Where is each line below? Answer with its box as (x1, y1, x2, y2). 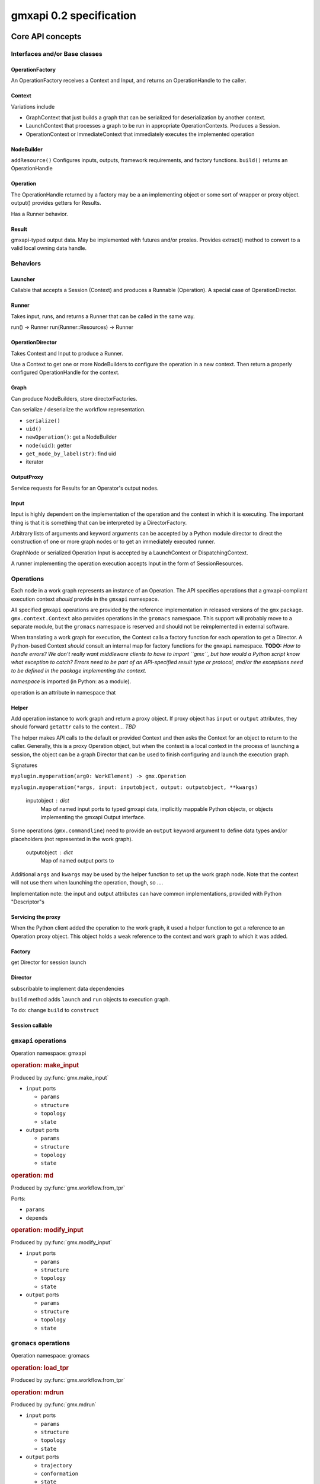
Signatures (11, 762, 38, 769)
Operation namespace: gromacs (11, 1352, 90, 1359)
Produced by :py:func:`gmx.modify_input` (11, 1238, 113, 1246)
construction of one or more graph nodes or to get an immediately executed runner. (11, 538, 216, 546)
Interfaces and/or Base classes (11, 49, 103, 58)
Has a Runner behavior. (11, 210, 68, 217)
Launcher (11, 275, 36, 283)
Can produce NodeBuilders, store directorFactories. (11, 395, 137, 402)
